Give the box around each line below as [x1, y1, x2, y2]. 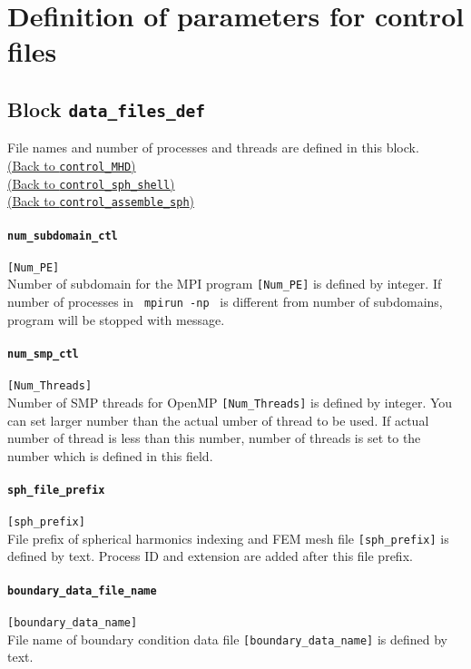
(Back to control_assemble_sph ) [7, 192, 194, 211]
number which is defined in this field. [7, 446, 213, 465]
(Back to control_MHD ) [7, 155, 136, 174]
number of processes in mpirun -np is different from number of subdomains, [7, 292, 443, 311]
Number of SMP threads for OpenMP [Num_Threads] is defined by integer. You [7, 392, 453, 411]
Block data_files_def [7, 94, 205, 123]
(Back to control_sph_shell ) [7, 173, 175, 192]
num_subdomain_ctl [7, 229, 118, 242]
